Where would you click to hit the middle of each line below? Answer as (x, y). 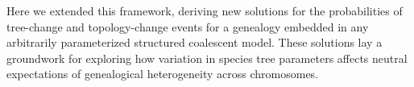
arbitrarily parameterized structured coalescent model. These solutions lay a (195, 42)
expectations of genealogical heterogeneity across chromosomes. (163, 74)
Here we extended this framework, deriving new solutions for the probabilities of (205, 10)
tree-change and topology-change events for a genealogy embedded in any (188, 26)
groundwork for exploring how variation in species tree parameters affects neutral (207, 58)
